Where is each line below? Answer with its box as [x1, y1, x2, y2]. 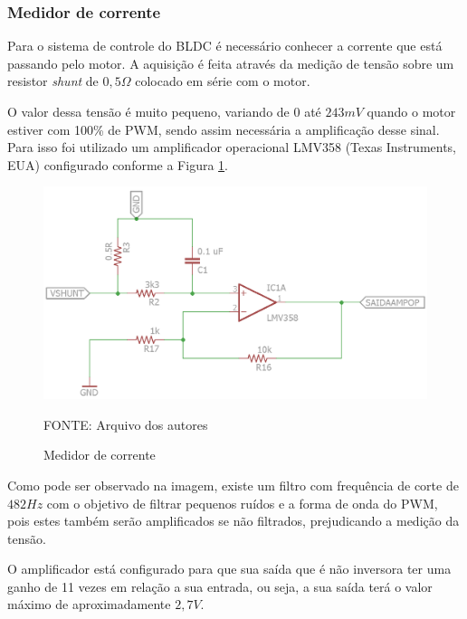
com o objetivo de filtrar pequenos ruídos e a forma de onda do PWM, [46, 493, 438, 512]
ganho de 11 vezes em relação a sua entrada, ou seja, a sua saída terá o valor [7, 576, 433, 595]
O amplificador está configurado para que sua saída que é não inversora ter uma [7, 559, 452, 578]
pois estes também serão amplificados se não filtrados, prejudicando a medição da [7, 511, 460, 530]
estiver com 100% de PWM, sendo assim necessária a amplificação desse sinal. [7, 119, 440, 138]
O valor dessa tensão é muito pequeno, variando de [7, 102, 290, 120]
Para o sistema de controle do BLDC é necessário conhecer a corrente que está [7, 36, 443, 55]
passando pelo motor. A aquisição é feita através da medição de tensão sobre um [7, 53, 454, 72]
